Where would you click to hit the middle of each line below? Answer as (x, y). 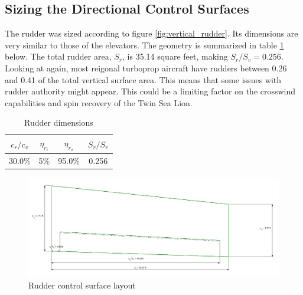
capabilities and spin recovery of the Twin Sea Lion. (99, 102)
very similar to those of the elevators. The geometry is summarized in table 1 (144, 45)
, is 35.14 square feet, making (175, 56)
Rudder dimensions (59, 122)
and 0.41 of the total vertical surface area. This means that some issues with (143, 79)
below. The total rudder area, (58, 56)
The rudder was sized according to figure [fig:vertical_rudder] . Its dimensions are (151, 33)
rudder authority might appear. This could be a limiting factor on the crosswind (150, 91)
